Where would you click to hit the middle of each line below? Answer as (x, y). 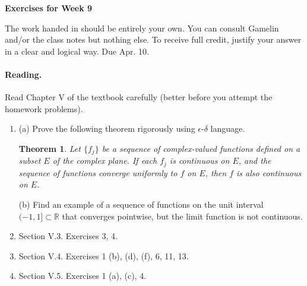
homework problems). (44, 108)
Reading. (23, 74)
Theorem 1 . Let (50, 148)
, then (216, 172)
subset (30, 161)
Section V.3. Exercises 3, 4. (68, 236)
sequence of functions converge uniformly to (98, 172)
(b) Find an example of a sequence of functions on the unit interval (141, 204)
